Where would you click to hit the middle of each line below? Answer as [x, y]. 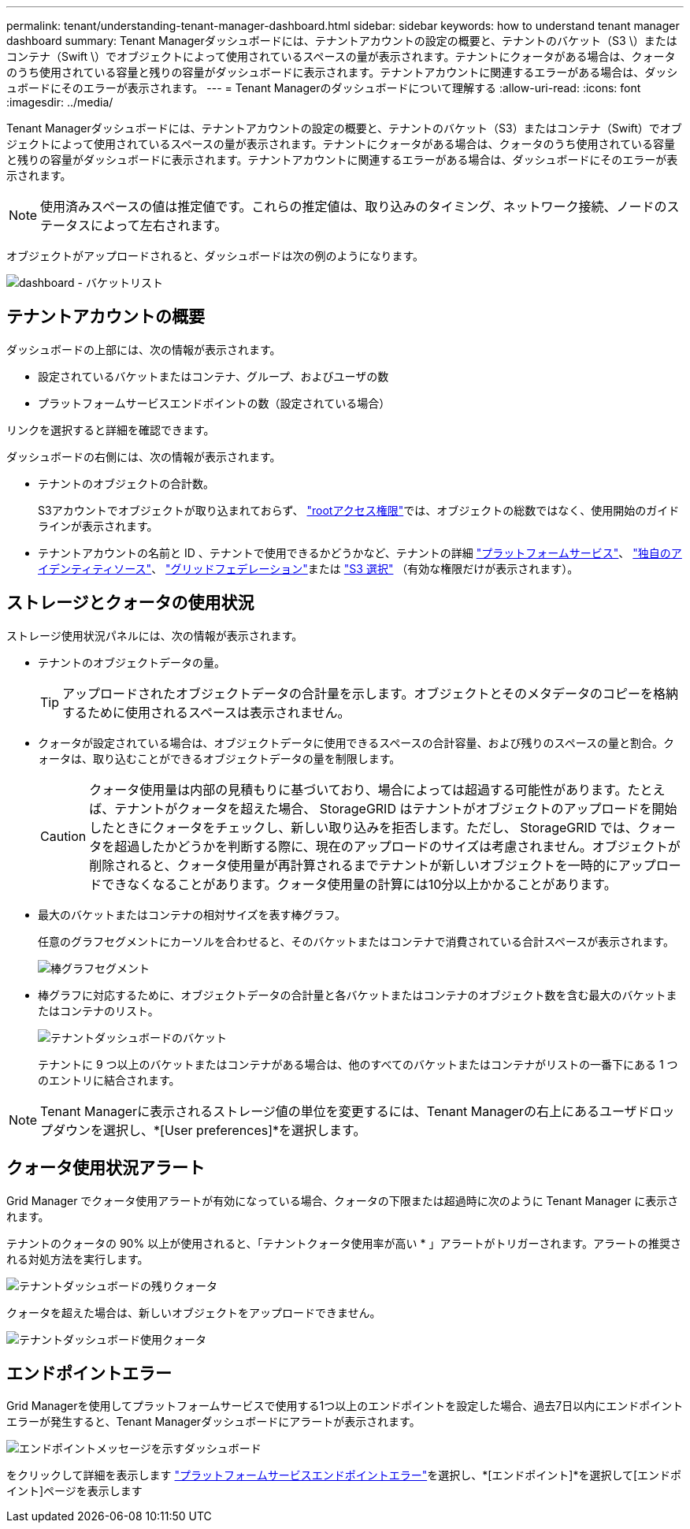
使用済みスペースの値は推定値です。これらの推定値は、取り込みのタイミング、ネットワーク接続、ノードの [354, 206]
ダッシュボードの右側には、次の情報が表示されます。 [144, 456]
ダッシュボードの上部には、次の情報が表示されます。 [144, 349]
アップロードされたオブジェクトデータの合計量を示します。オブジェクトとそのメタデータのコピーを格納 [370, 693]
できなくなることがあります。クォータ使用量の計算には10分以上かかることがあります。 [359, 884]
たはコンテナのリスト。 [98, 1010]
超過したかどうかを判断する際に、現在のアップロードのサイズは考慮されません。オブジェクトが [397, 846]
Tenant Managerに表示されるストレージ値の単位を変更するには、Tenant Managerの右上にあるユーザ [339, 1111]
